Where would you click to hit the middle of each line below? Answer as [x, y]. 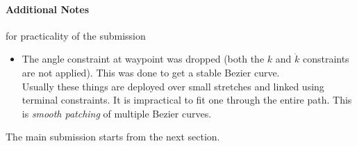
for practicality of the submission [76, 35]
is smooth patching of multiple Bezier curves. [117, 113]
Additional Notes [48, 9]
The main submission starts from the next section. [113, 137]
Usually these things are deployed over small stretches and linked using [173, 86]
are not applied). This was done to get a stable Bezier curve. [151, 72]
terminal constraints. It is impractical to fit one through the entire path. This [187, 100]
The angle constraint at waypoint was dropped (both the [143, 59]
